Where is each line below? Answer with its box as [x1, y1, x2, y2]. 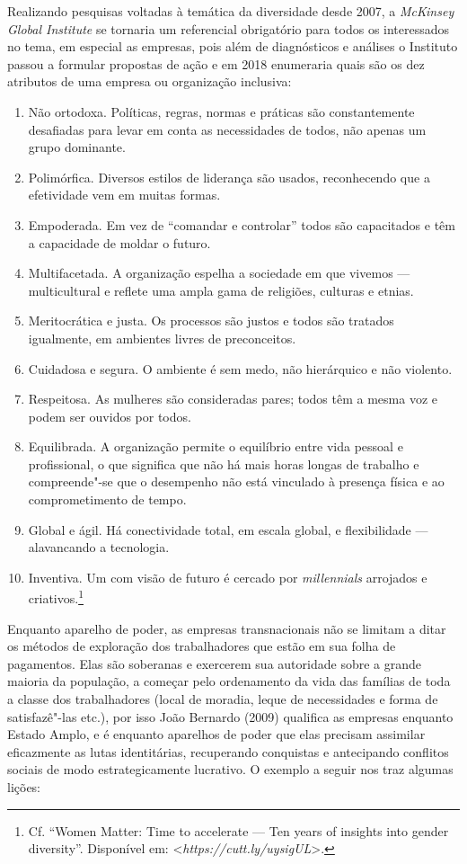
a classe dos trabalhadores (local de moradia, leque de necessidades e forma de [7, 690, 438, 708]
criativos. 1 [28, 586, 84, 608]
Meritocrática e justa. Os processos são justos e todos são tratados [28, 311, 394, 330]
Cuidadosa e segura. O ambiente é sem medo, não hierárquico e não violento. [28, 359, 453, 378]
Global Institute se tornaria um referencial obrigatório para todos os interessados [7, 19, 450, 38]
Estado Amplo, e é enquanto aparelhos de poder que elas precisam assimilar [7, 725, 426, 744]
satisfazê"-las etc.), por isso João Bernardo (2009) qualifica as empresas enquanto [7, 707, 454, 726]
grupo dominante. [28, 138, 126, 156]
